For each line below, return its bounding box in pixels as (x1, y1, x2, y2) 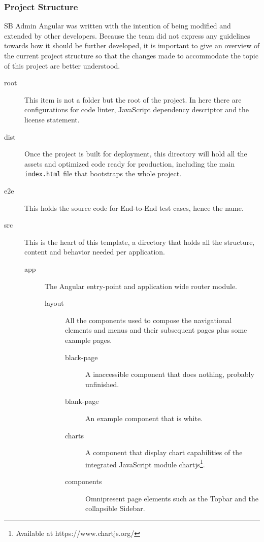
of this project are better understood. (4, 60, 120, 71)
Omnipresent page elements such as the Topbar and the (85, 493, 259, 503)
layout (45, 298, 64, 308)
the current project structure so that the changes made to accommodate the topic (4, 50, 258, 60)
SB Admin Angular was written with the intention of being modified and (4, 20, 231, 31)
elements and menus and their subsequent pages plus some (65, 325, 247, 335)
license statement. (24, 114, 80, 124)
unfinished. (85, 378, 119, 389)
